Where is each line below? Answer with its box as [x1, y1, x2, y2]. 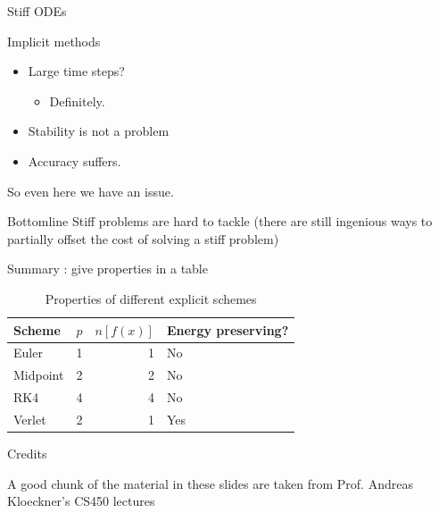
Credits [7, 444, 47, 462]
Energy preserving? [166, 320, 289, 339]
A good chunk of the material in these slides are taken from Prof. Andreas [7, 474, 413, 492]
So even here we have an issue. [7, 181, 174, 200]
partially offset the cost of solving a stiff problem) [7, 229, 279, 248]
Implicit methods [7, 31, 101, 50]
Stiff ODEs [7, 2, 67, 20]
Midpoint [13, 366, 64, 384]
